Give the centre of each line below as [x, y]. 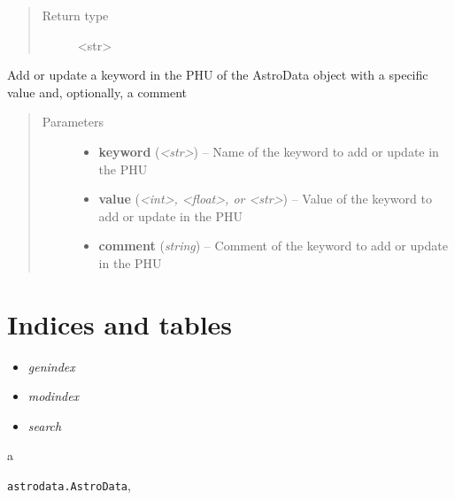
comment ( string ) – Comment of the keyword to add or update [273, 246]
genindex [51, 366]
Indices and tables [120, 323]
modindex [54, 396]
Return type [75, 15]
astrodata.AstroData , [69, 485]
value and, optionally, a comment [97, 92]
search [45, 425]
